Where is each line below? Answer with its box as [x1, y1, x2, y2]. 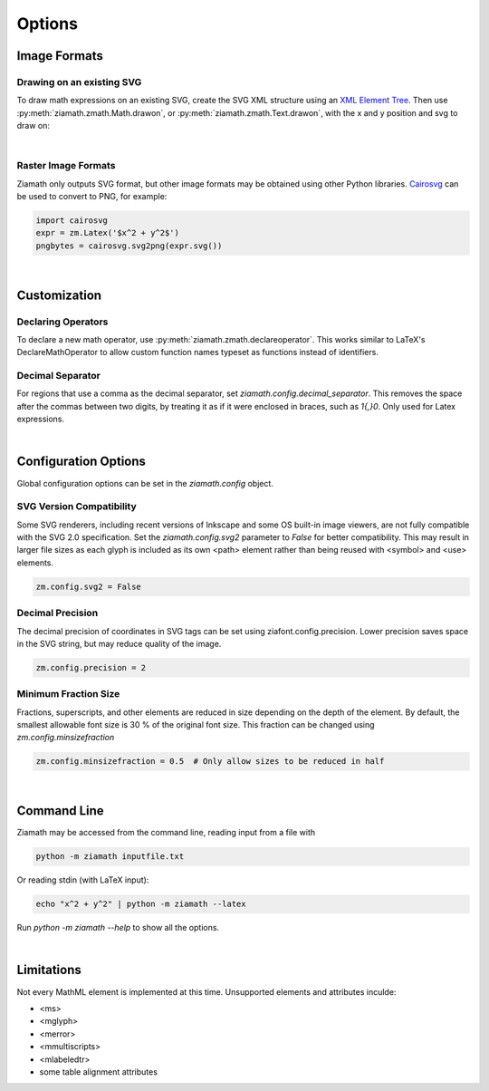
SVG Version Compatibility [16, 500, 138, 513]
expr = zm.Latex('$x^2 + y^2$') [35, 227, 180, 238]
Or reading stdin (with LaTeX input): [16, 874, 149, 885]
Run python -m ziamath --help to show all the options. [16, 922, 220, 933]
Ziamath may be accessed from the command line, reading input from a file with [16, 827, 316, 838]
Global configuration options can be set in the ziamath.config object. [16, 478, 273, 488]
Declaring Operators [16, 315, 109, 328]
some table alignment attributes [39, 1066, 158, 1077]
